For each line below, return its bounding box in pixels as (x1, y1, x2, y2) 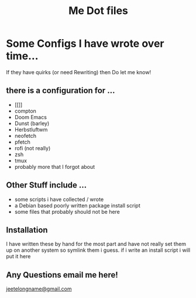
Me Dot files (68, 4, 129, 18)
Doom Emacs (14, 113, 47, 120)
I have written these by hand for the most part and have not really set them (6, 241, 186, 248)
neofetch (14, 132, 37, 139)
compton (14, 107, 37, 115)
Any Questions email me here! (6, 270, 118, 280)
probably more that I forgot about (14, 163, 95, 170)
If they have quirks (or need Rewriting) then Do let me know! (6, 68, 151, 75)
